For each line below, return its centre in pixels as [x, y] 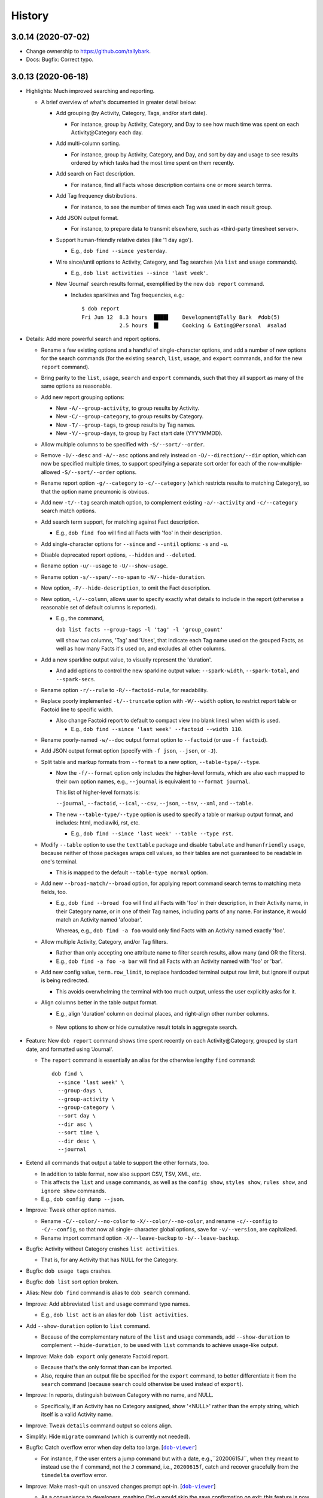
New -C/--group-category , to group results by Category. [130, 416]
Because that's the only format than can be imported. [107, 1367]
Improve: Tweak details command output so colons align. [99, 1425]
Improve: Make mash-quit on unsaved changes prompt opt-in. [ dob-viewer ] [121, 1486]
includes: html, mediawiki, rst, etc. [98, 823]
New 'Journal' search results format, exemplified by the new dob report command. [160, 284]
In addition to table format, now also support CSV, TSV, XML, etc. [121, 1174]
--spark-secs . [76, 679]
